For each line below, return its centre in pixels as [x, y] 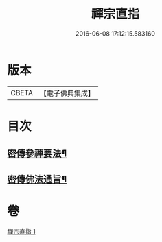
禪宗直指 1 [21, 231]
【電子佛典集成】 [67, 93]
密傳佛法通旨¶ [37, 179]
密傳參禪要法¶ [37, 154]
